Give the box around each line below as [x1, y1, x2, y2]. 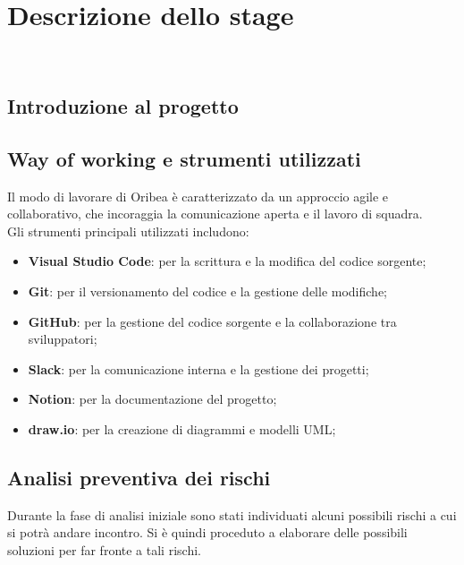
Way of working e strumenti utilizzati [7, 144, 361, 172]
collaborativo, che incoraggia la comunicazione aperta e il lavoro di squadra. [7, 204, 423, 223]
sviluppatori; [28, 330, 97, 348]
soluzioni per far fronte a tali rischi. [7, 541, 201, 560]
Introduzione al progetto [7, 92, 239, 120]
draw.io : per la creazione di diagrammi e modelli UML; [28, 420, 336, 439]
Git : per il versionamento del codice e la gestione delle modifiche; [28, 282, 387, 301]
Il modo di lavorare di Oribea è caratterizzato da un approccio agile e [7, 186, 389, 205]
